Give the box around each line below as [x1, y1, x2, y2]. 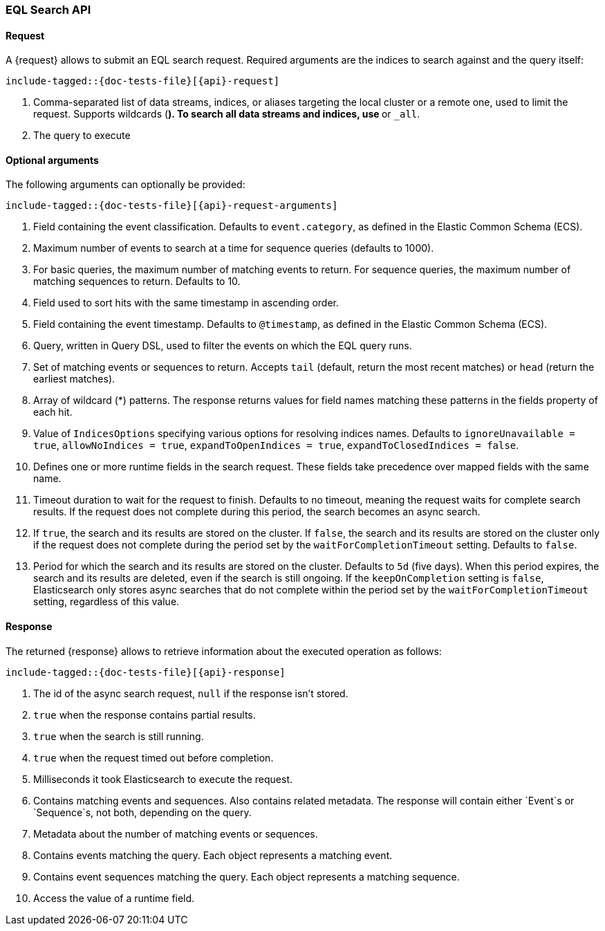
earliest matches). [33, 373, 115, 385]
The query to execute [33, 129, 131, 142]
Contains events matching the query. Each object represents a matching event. [33, 849, 393, 861]
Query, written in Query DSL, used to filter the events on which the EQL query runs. [33, 340, 412, 352]
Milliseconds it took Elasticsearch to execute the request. [33, 773, 293, 785]
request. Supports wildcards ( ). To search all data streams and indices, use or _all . [33, 108, 420, 120]
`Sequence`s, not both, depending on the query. [33, 806, 252, 818]
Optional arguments [6, 154, 99, 166]
